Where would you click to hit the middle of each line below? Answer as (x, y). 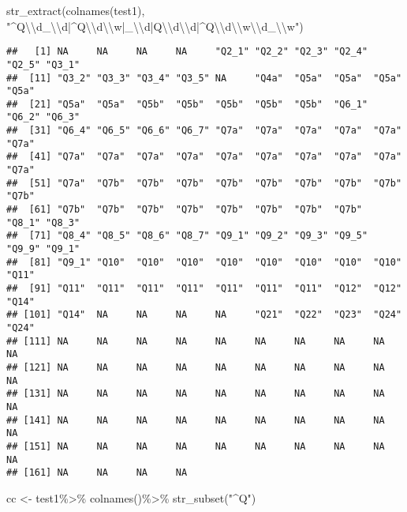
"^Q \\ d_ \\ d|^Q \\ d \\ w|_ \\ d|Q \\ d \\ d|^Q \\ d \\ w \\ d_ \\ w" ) (155, 26)
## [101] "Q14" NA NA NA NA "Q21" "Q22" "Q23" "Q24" (204, 315)
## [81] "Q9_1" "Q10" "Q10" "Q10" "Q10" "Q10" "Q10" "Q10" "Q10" (204, 262)
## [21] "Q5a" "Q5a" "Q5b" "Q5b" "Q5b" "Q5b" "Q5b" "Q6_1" (187, 104)
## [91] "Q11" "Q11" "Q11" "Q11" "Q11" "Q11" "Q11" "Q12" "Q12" (204, 288)
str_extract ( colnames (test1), (76, 10)
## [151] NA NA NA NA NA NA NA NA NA (196, 446)
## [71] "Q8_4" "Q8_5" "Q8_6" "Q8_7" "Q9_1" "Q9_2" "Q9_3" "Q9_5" (187, 236)
